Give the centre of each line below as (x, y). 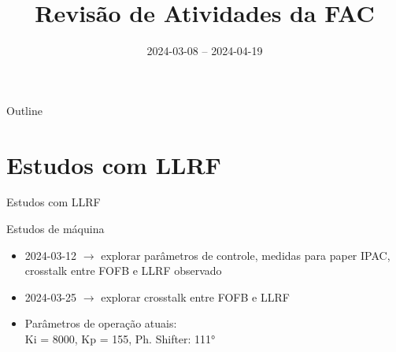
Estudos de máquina (56, 229)
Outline (24, 110)
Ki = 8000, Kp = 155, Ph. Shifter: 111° (120, 339)
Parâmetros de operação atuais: (101, 323)
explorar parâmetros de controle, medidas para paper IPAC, (246, 255)
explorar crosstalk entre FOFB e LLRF (195, 296)
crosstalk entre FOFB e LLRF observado (123, 270)
